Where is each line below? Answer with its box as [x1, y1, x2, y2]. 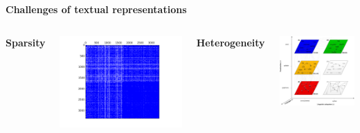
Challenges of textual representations [6, 2, 187, 16]
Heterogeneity [196, 35, 265, 49]
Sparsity [6, 35, 46, 49]
